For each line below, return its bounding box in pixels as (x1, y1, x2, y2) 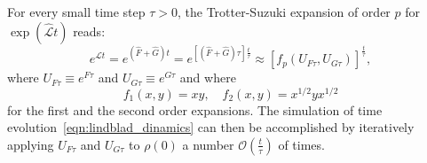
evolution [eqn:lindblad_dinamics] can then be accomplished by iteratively (7, 118, 415, 136)
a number (182, 135, 234, 153)
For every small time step (7, 3, 146, 20)
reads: (73, 21, 106, 40)
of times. (278, 135, 325, 153)
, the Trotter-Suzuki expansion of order (178, 3, 391, 20)
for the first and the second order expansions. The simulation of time (7, 100, 383, 119)
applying (7, 135, 54, 153)
